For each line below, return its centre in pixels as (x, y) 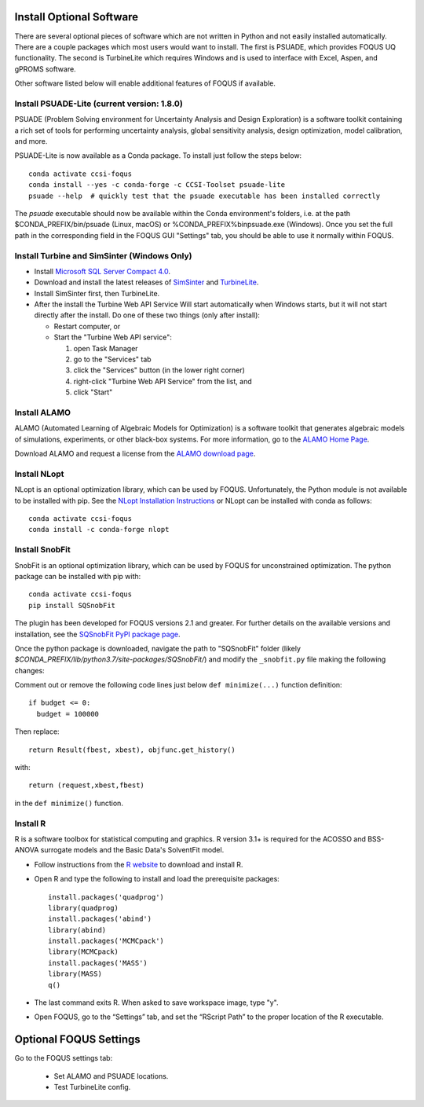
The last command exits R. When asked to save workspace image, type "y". (156, 1003)
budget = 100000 (68, 714)
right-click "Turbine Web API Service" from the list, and (163, 381)
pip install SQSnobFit (72, 605)
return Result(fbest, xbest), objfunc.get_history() (132, 750)
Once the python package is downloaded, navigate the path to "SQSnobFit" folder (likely (158, 648)
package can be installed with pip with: (78, 576)
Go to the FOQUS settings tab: (64, 1058)
